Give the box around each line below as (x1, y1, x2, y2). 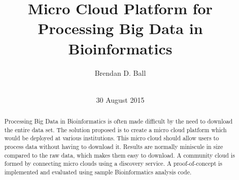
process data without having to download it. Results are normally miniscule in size (4, 142, 223, 151)
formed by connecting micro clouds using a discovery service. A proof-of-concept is (4, 159, 222, 168)
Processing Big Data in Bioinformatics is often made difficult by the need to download (4, 117, 232, 126)
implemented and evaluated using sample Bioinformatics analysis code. (4, 168, 192, 176)
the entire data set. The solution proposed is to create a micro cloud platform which (4, 125, 227, 134)
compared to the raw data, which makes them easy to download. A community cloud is (4, 151, 235, 159)
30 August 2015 (96, 94, 145, 105)
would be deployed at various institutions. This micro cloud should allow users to (4, 134, 219, 142)
